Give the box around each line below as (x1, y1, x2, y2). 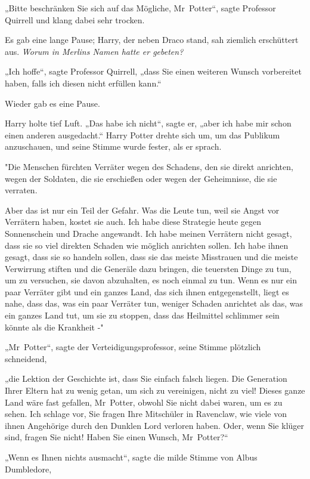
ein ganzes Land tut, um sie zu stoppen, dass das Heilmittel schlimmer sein (5, 309, 280, 322)
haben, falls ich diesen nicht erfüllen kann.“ (5, 76, 162, 89)
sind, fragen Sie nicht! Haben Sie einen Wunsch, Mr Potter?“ (5, 431, 228, 443)
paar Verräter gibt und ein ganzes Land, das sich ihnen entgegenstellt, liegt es (5, 285, 289, 298)
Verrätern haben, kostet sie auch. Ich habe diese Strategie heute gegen (5, 215, 262, 228)
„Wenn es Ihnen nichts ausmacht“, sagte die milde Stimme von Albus (5, 451, 258, 463)
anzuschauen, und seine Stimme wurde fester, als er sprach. (5, 140, 222, 153)
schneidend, (5, 352, 47, 364)
